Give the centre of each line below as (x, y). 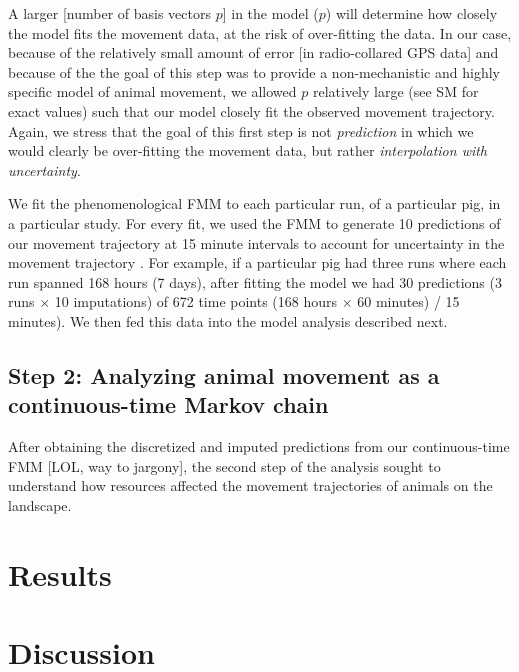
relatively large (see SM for (395, 91)
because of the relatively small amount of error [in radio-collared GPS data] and (253, 52)
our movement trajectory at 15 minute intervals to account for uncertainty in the (256, 242)
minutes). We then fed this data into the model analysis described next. (228, 320)
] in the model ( (270, 13)
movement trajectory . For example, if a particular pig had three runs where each (257, 262)
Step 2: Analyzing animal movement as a (224, 374)
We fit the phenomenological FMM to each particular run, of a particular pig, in (254, 203)
